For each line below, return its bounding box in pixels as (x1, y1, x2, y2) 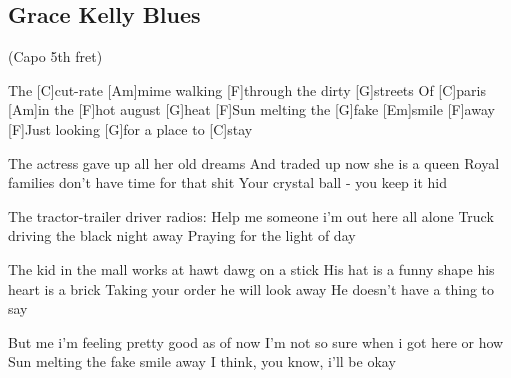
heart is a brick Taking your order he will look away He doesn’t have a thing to (8, 278, 495, 299)
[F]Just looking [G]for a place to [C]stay (8, 118, 253, 139)
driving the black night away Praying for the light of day (8, 225, 356, 246)
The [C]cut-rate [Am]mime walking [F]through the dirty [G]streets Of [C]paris (8, 79, 486, 100)
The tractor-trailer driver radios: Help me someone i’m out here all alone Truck (8, 205, 494, 226)
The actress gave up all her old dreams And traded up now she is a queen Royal (8, 152, 500, 173)
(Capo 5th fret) (8, 46, 103, 67)
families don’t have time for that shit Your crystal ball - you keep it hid (8, 172, 448, 193)
